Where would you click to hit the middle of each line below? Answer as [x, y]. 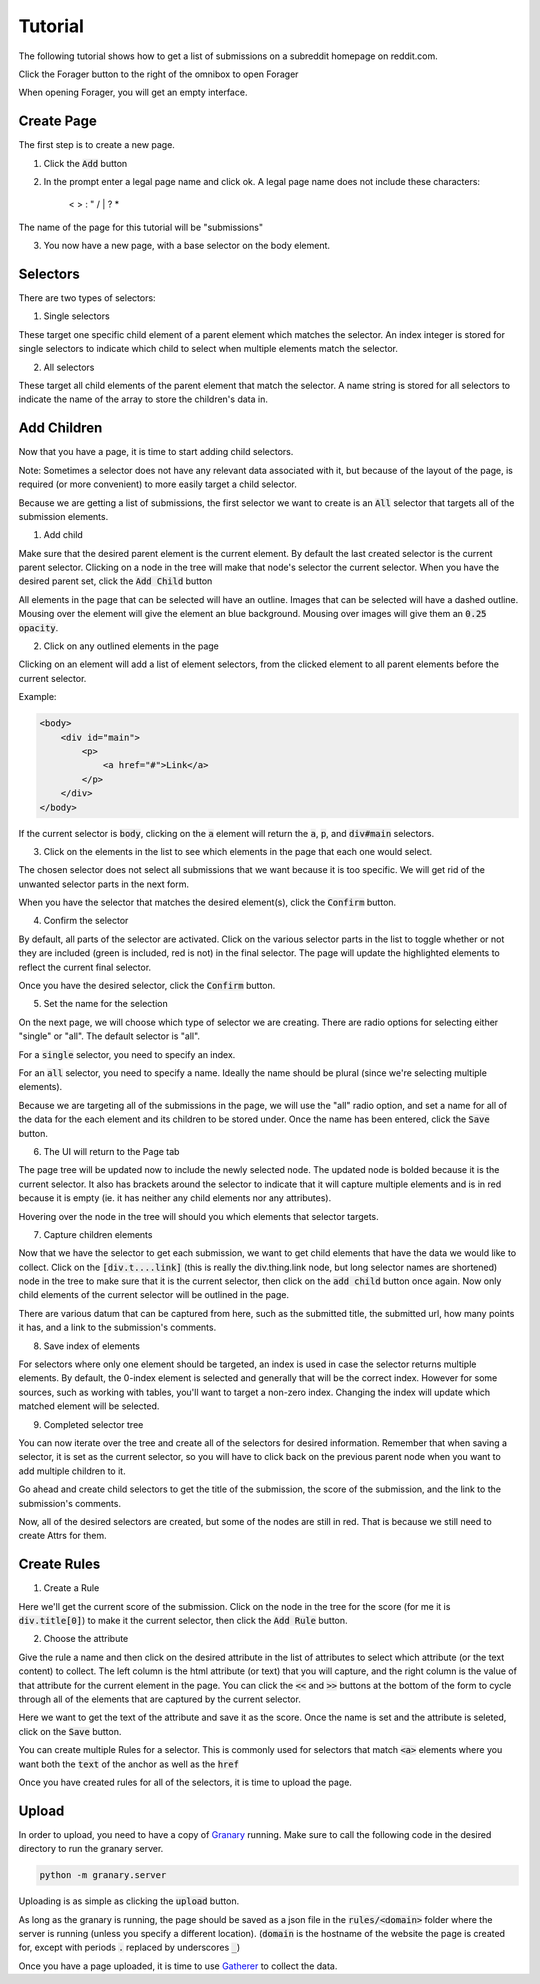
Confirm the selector [86, 921]
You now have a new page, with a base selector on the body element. [186, 246]
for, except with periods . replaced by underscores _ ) [129, 1947]
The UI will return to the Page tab [111, 1151]
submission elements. [63, 516]
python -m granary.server [103, 1875]
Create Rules [59, 1564]
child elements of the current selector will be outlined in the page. [154, 1295]
